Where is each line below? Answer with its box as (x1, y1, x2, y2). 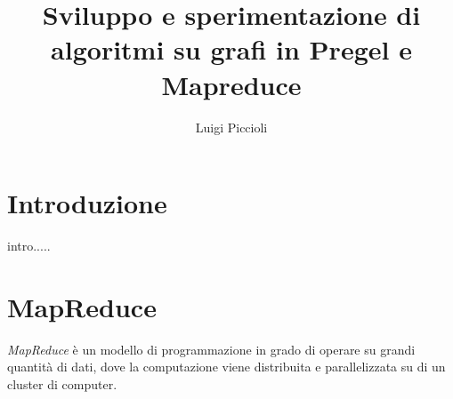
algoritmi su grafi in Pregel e (51, 31, 412, 68)
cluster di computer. (7, 374, 117, 393)
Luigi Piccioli (195, 117, 268, 136)
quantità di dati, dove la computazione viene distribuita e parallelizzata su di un (7, 357, 446, 376)
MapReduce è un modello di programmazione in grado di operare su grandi (7, 339, 416, 358)
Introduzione (7, 185, 167, 221)
